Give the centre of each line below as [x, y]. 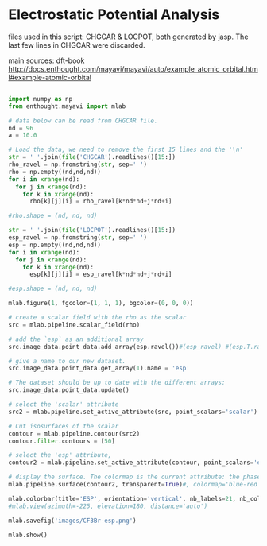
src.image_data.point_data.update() [69, 390]
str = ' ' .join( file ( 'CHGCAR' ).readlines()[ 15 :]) [92, 157]
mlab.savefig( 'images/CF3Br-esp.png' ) [72, 521]
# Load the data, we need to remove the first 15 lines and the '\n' [126, 150]
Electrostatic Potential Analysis [114, 15]
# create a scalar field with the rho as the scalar [97, 318]
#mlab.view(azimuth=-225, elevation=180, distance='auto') [108, 506]
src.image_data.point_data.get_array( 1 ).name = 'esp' [99, 368]
